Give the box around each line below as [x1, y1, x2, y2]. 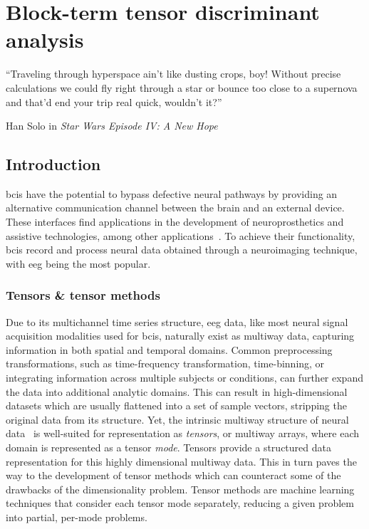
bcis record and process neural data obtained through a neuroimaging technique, [6, 242, 358, 257]
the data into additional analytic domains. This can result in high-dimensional [6, 384, 348, 399]
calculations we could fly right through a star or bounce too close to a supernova [6, 80, 358, 95]
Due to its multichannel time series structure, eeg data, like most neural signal [6, 314, 348, 329]
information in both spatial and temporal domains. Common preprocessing [6, 342, 333, 357]
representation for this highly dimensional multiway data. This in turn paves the [6, 454, 357, 468]
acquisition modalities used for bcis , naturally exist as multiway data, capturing [6, 328, 355, 343]
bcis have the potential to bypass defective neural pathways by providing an [6, 186, 338, 201]
